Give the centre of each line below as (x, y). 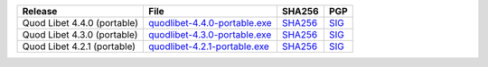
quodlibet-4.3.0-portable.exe (210, 34)
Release (40, 11)
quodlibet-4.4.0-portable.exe (210, 23)
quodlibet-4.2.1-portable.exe (209, 46)
